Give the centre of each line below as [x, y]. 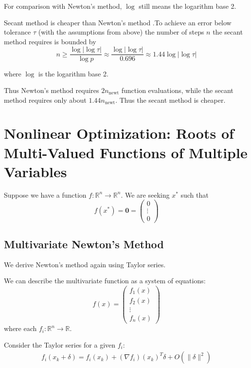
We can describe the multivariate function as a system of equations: [105, 281]
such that [195, 194]
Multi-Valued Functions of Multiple [126, 152]
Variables [36, 171]
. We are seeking [145, 194]
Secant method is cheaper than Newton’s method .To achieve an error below [118, 22]
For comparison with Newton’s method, [63, 6]
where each [20, 328]
